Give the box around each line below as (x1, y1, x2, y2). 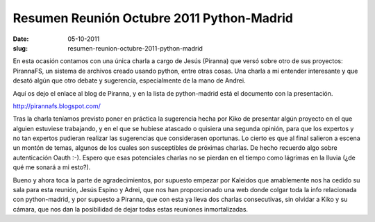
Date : (12, 35, 29, 43)
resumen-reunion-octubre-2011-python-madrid (67, 44, 203, 52)
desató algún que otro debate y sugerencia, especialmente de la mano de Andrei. (12, 76, 246, 85)
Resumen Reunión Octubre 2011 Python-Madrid (12, 10, 293, 26)
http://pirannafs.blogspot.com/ (12, 101, 101, 110)
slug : (12, 44, 28, 52)
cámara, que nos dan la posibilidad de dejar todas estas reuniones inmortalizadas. (12, 205, 249, 213)
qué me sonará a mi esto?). (12, 163, 91, 171)
